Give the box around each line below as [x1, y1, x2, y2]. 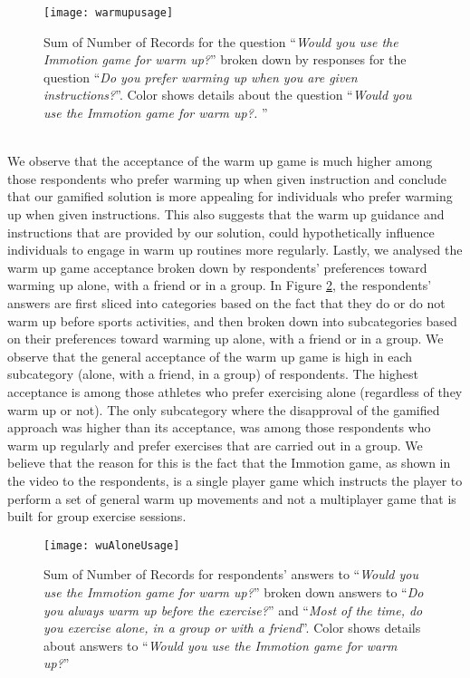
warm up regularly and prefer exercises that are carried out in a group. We [7, 435, 423, 454]
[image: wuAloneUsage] [43, 538, 180, 552]
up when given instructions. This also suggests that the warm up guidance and [7, 205, 445, 223]
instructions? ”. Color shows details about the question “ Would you [43, 85, 412, 104]
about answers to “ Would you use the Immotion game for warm [43, 635, 398, 654]
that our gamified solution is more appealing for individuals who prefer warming [7, 187, 453, 206]
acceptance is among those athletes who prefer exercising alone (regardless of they [7, 382, 463, 401]
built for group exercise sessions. [7, 507, 187, 526]
